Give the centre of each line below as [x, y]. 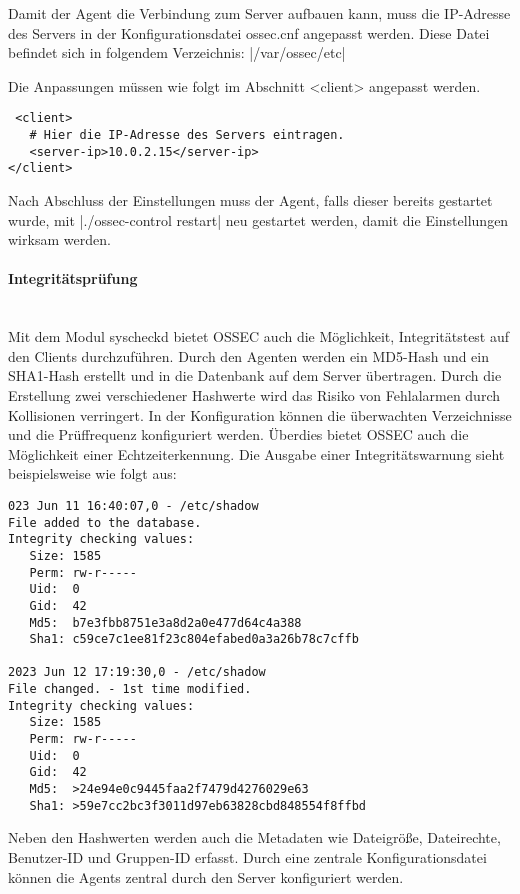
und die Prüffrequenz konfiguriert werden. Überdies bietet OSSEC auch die [238, 434]
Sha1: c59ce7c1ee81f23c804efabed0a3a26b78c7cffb [194, 639]
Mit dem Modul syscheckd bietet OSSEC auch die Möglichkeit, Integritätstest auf [259, 336]
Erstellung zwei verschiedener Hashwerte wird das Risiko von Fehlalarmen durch [254, 394]
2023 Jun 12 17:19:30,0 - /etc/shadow [137, 672]
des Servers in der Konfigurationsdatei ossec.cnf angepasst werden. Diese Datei [249, 32]
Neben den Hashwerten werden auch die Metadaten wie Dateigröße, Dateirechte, [254, 837]
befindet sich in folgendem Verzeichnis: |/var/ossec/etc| [177, 52]
